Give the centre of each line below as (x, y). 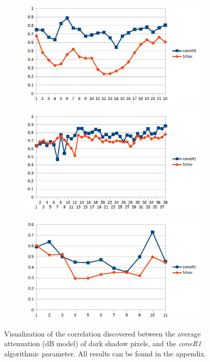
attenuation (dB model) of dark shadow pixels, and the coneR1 (103, 343)
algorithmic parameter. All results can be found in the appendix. (105, 353)
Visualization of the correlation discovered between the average (102, 333)
